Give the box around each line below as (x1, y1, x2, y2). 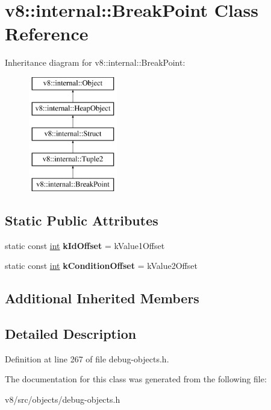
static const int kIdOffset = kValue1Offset (5, 239, 165, 251)
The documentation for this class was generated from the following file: (5, 373, 267, 385)
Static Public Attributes (5, 210, 158, 229)
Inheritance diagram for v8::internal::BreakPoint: (5, 56, 185, 69)
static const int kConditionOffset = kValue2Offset (5, 259, 198, 272)
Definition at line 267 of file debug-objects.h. (5, 352, 169, 365)
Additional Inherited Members (5, 289, 199, 307)
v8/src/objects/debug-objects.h (5, 393, 120, 406)
